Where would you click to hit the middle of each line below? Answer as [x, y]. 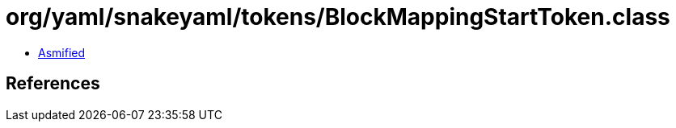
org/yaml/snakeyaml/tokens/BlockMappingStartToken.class [338, 17]
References [53, 84]
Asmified [62, 52]
